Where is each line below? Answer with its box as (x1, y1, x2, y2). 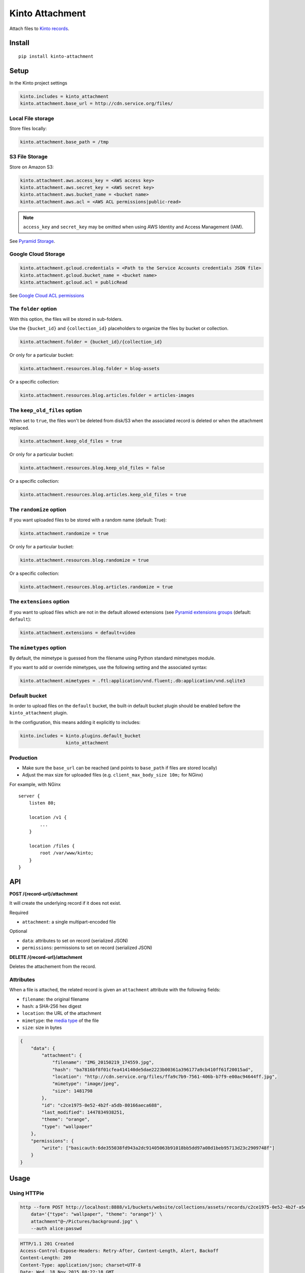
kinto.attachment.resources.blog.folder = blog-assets (20, 366, 160, 372)
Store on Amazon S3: (9, 163, 54, 170)
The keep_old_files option (9, 406, 82, 413)
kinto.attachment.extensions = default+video (20, 630, 136, 636)
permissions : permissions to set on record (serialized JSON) (22, 945, 152, 951)
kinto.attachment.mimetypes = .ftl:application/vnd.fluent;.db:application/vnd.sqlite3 (20, 678, 246, 684)
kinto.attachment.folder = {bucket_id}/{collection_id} (20, 339, 163, 345)
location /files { (28, 843, 75, 849)
